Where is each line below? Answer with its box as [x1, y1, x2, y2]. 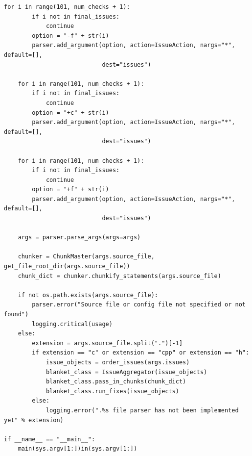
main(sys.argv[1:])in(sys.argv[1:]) [18, 445, 137, 453]
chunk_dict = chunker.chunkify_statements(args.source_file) [18, 272, 221, 279]
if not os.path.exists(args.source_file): [18, 291, 158, 299]
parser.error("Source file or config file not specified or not [32, 301, 246, 308]
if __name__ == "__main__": [4, 435, 95, 443]
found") [4, 311, 29, 318]
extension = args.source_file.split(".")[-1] [32, 339, 183, 347]
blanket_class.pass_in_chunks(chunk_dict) [46, 378, 186, 385]
